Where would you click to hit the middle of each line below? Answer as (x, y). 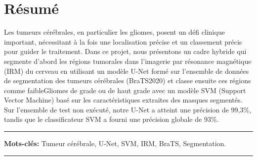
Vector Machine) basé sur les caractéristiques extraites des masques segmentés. (123, 100)
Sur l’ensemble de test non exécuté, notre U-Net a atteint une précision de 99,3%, (128, 109)
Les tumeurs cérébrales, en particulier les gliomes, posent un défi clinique (114, 32)
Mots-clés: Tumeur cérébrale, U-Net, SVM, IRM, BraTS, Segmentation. (115, 143)
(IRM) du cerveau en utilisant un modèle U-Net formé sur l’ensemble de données (127, 71)
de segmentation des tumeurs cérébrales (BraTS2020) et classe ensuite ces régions (128, 80)
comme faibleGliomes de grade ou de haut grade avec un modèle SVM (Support (125, 90)
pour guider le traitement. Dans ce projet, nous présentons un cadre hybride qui (125, 51)
